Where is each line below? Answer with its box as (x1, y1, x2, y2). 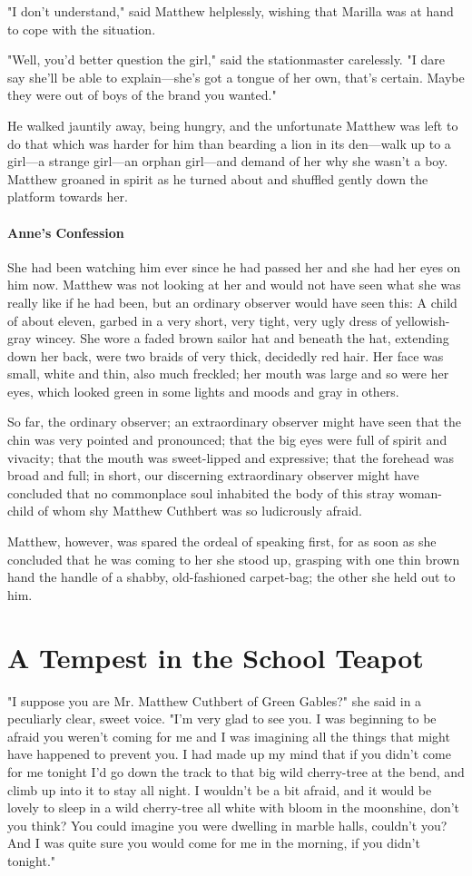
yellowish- (395, 310, 450, 330)
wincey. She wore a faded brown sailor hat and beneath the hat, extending (35, 329, 449, 348)
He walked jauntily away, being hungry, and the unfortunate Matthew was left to (7, 115, 458, 134)
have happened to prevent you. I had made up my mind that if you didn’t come (7, 744, 451, 763)
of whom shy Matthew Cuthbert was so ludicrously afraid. (37, 501, 362, 520)
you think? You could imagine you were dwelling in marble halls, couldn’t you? (7, 815, 447, 834)
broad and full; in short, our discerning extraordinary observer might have (7, 466, 419, 485)
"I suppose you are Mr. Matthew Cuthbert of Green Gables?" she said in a (7, 691, 422, 710)
